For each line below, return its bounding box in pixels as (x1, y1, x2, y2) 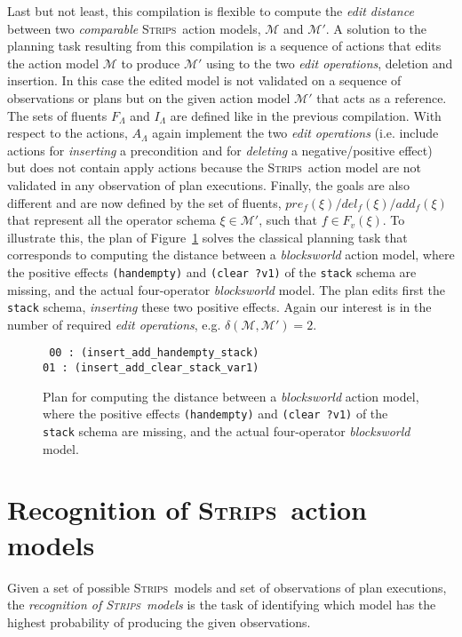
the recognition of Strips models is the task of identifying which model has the (7, 595, 436, 614)
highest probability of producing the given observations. (7, 612, 311, 631)
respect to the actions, (7, 123, 128, 142)
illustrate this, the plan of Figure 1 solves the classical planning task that (7, 227, 408, 246)
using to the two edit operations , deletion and (206, 53, 453, 72)
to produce (121, 53, 180, 72)
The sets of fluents (7, 106, 108, 124)
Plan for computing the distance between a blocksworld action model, (43, 386, 419, 405)
